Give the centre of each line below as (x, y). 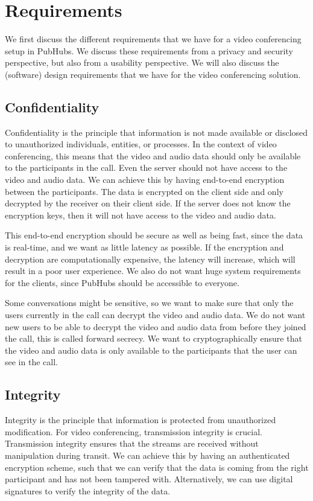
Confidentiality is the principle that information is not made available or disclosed (156, 132)
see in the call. (31, 362)
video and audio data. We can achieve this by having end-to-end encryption (145, 180)
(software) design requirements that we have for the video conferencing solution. (153, 74)
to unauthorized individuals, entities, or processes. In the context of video (141, 144)
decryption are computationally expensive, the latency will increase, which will (150, 259)
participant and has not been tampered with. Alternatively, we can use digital (149, 479)
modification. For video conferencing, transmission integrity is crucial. (134, 431)
